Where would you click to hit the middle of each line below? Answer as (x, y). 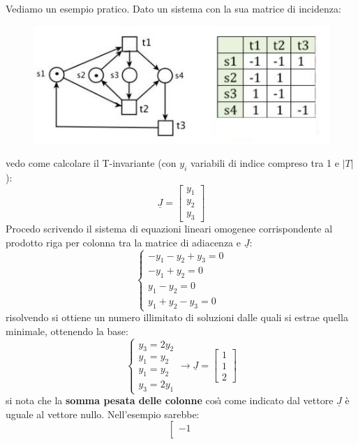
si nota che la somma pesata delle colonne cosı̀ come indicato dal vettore (170, 400)
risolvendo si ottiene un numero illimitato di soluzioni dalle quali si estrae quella (177, 317)
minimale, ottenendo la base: (67, 331)
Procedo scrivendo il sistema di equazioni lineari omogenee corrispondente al (169, 229)
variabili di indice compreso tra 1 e (265, 163)
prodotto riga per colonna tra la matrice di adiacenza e (123, 242)
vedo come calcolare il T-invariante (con (91, 163)
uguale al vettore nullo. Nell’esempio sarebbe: (103, 414)
